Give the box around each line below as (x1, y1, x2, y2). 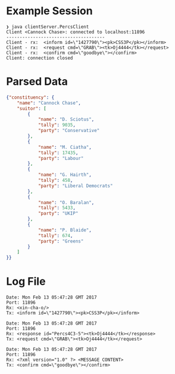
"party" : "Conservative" (37, 128, 100, 134)
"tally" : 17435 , (37, 150, 79, 156)
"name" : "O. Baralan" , (37, 199, 95, 206)
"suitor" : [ (17, 105, 46, 111)
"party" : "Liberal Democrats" (37, 183, 113, 188)
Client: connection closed (6, 55, 73, 61)
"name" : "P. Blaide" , (37, 227, 92, 233)
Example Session (6, 4, 93, 18)
